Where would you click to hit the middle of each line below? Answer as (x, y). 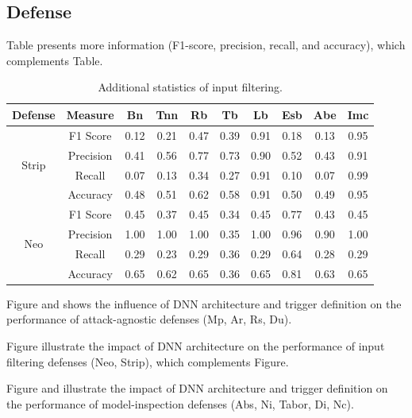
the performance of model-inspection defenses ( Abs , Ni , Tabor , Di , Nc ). (180, 403)
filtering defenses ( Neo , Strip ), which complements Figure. (148, 361)
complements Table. (55, 60)
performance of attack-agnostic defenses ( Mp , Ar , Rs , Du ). (149, 319)
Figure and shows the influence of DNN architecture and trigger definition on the (204, 303)
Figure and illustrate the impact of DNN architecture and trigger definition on (197, 388)
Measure (90, 114)
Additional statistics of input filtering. (190, 87)
